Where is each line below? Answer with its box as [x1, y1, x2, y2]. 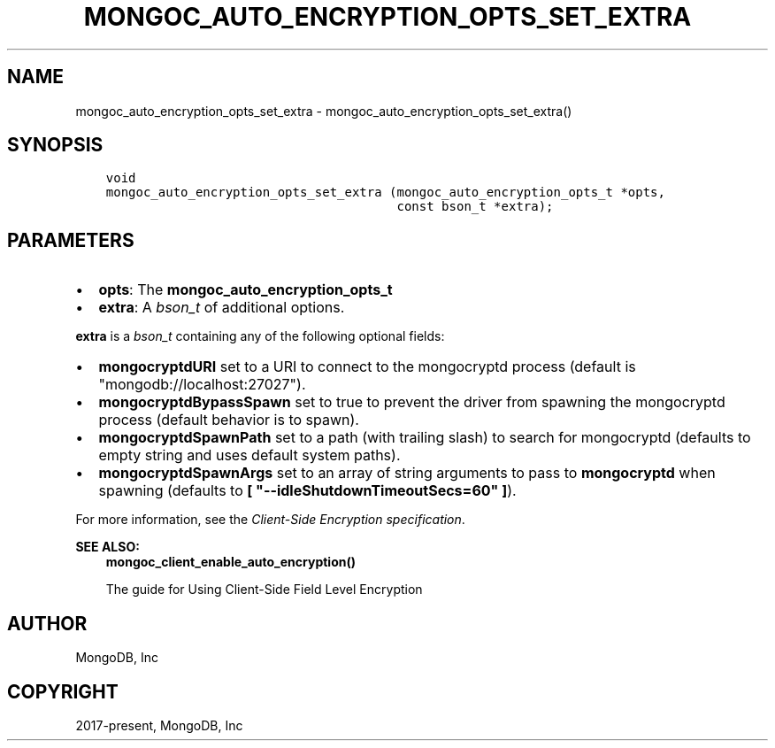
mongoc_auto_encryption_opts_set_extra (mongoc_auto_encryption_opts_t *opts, [105, 185, 665, 200]
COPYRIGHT [7, 680, 119, 703]
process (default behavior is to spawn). [98, 411, 359, 429]
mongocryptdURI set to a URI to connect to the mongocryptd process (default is [98, 358, 636, 376]
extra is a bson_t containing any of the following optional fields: [75, 328, 445, 344]
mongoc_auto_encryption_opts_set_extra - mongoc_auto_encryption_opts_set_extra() [75, 103, 572, 119]
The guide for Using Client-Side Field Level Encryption [105, 582, 423, 598]
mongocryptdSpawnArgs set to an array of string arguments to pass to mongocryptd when [98, 464, 716, 482]
